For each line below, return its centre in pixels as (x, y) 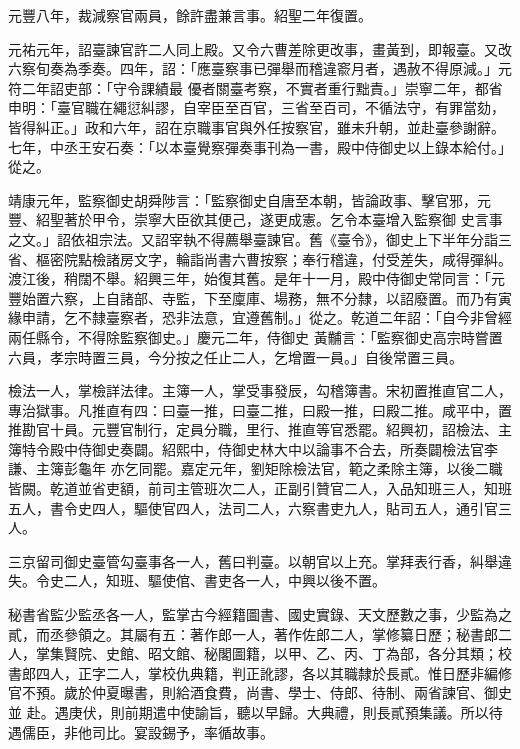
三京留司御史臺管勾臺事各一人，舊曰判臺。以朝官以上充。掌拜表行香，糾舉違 (260, 560)
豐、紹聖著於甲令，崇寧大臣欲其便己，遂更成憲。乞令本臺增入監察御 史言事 (255, 219)
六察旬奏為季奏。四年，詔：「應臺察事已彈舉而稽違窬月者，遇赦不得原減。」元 (260, 68)
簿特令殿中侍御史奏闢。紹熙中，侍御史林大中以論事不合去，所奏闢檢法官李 (253, 448)
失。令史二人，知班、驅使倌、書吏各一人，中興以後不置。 (197, 580)
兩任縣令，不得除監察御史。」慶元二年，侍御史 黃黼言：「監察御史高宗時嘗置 (255, 336)
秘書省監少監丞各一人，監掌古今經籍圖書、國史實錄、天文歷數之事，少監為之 (260, 614)
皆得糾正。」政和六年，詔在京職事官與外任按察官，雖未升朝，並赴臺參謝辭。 (256, 126)
